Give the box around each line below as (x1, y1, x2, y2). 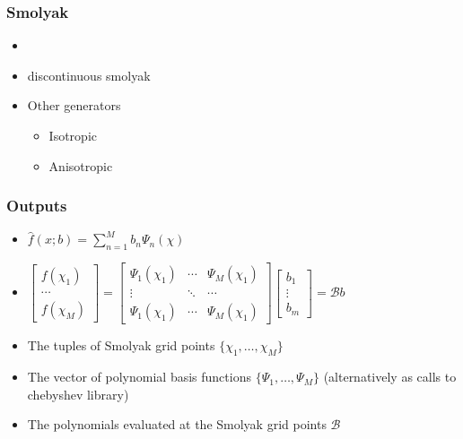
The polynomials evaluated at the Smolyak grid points (27, 415, 327, 434)
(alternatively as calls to (323, 367, 457, 386)
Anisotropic (48, 156, 113, 175)
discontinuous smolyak (27, 65, 151, 84)
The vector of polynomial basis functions (27, 367, 251, 386)
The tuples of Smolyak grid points (27, 336, 215, 355)
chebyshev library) (27, 384, 129, 403)
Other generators (27, 96, 121, 115)
